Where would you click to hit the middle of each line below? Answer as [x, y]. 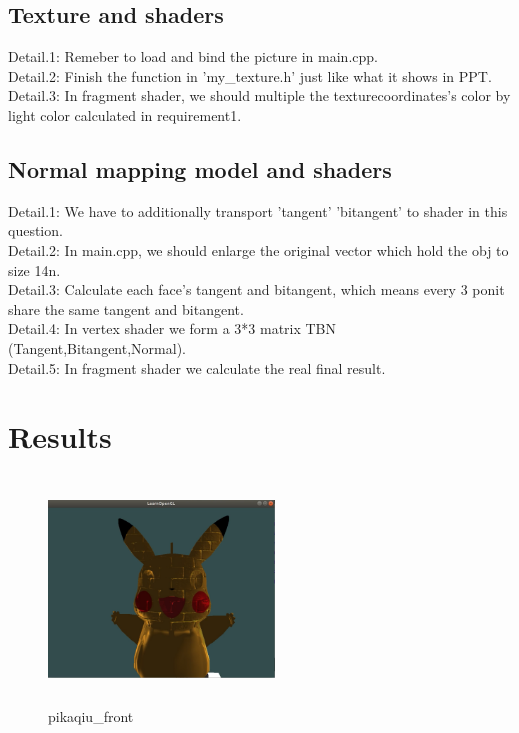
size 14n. [34, 269]
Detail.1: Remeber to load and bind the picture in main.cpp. [193, 56]
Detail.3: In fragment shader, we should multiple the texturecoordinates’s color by [259, 95]
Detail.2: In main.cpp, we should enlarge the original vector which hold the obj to [258, 249]
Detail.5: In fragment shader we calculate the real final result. [197, 367]
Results [60, 436]
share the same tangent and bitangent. [126, 308]
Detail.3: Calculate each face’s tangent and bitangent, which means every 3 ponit [256, 289]
